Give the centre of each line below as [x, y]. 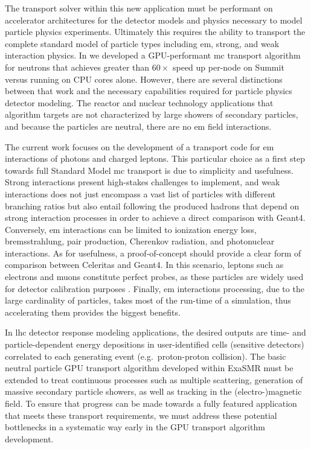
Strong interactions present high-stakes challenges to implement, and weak [143, 182]
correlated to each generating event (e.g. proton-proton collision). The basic [146, 356]
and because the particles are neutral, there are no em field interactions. [138, 126]
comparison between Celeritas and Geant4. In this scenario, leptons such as [144, 265]
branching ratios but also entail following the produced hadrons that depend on [152, 205]
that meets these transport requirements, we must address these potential [141, 415]
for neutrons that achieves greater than [77, 67]
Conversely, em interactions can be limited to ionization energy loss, [131, 229]
